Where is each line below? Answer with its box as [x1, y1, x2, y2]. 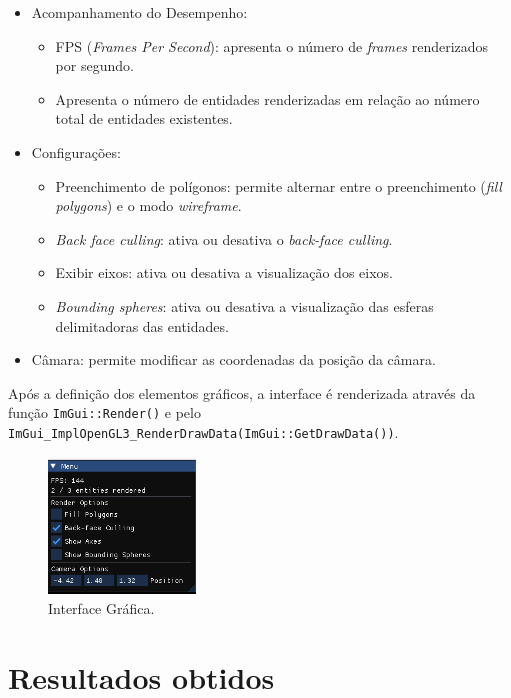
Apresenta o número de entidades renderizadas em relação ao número [55, 88, 480, 109]
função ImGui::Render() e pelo [8, 402, 201, 423]
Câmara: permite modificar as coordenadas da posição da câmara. [31, 349, 436, 370]
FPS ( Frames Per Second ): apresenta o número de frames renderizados [55, 35, 489, 56]
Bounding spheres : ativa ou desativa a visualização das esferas [55, 295, 434, 316]
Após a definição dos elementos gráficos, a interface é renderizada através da [8, 382, 476, 403]
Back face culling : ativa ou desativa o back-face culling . [55, 228, 393, 249]
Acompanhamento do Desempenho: [31, 2, 248, 22]
